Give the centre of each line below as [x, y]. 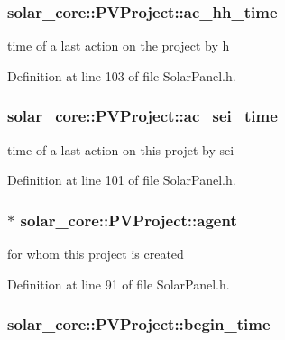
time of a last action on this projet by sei [121, 149]
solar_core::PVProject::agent [129, 220]
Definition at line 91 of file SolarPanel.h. [119, 284]
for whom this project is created [96, 254]
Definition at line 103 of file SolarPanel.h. [122, 75]
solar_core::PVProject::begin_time [139, 324]
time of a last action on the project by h [119, 46]
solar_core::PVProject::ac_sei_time [142, 116]
